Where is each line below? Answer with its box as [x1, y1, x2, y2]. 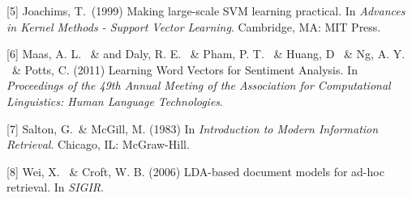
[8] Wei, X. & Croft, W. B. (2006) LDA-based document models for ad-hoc [6, 162, 384, 179]
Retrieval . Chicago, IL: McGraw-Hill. [6, 136, 190, 153]
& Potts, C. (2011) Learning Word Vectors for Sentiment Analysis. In [11, 61, 358, 78]
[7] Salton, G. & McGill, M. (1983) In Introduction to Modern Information [6, 120, 379, 137]
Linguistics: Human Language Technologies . [6, 92, 223, 109]
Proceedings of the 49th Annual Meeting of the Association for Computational [6, 77, 391, 94]
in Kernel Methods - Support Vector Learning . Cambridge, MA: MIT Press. [6, 18, 381, 35]
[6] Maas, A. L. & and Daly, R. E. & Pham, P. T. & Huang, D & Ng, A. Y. [6, 45, 406, 62]
